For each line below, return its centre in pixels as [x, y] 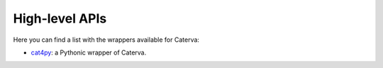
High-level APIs [60, 18]
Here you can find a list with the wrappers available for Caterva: [106, 40]
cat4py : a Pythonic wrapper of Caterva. [89, 52]
